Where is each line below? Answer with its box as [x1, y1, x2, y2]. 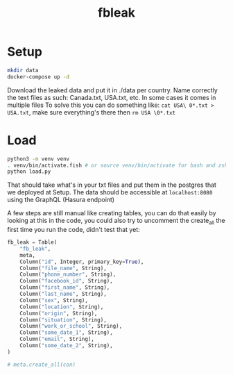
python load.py [7, 168, 51, 175]
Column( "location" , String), [19, 303, 104, 310]
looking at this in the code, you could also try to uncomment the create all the [7, 217, 225, 226]
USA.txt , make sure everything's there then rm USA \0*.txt [7, 108, 175, 116]
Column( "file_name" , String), [19, 265, 107, 272]
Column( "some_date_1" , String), [19, 329, 113, 336]
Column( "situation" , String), [19, 316, 107, 324]
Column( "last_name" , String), [19, 290, 107, 298]
